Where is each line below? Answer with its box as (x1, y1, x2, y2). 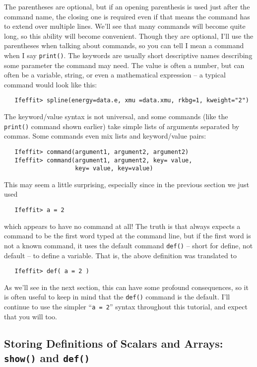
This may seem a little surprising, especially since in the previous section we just (4, 179, 250, 189)
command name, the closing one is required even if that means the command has (4, 11, 250, 21)
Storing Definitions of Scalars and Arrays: (4, 335, 223, 351)
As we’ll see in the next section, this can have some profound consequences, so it (4, 282, 249, 292)
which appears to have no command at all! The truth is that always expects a (4, 220, 241, 231)
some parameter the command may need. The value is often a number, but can (4, 60, 245, 70)
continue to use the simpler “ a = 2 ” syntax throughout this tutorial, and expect (4, 301, 248, 312)
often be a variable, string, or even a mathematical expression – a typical (4, 70, 226, 80)
